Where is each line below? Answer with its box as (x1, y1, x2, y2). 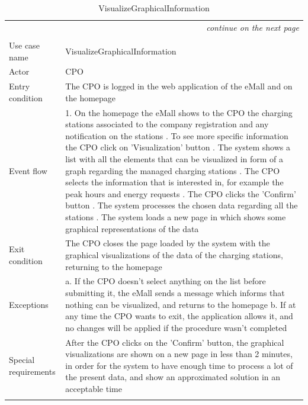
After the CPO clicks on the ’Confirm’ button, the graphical (65, 336, 284, 348)
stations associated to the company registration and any (65, 118, 269, 130)
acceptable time (65, 382, 122, 395)
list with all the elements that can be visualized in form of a (65, 153, 284, 165)
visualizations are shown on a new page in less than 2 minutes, (65, 348, 293, 360)
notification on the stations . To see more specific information (65, 129, 288, 142)
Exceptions (9, 298, 49, 310)
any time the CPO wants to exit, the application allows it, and (65, 310, 293, 322)
